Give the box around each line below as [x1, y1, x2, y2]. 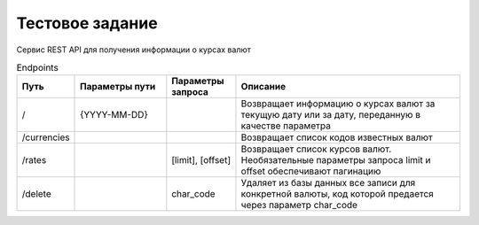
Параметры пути [80, 81, 156, 93]
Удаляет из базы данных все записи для [240, 177, 416, 190]
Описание [240, 81, 287, 93]
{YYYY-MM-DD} [80, 109, 148, 121]
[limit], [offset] [171, 154, 231, 167]
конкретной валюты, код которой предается [240, 188, 434, 200]
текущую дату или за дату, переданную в [240, 109, 421, 121]
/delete [21, 188, 52, 200]
